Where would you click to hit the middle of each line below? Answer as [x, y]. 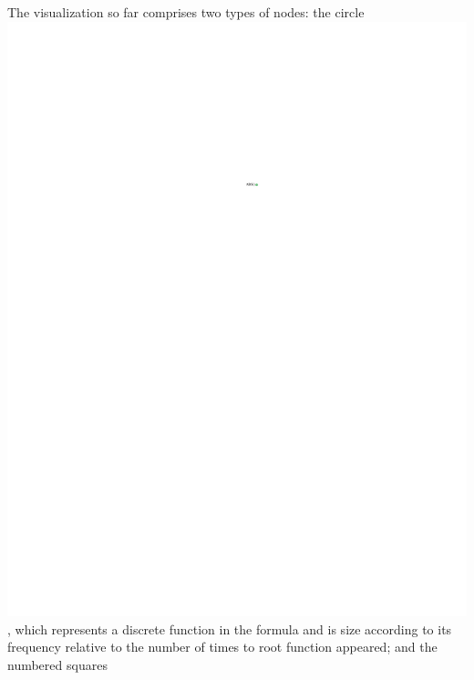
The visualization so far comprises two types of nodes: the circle [186, 12]
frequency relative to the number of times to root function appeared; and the [222, 647]
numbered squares [57, 664]
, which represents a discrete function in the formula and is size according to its [230, 628]
